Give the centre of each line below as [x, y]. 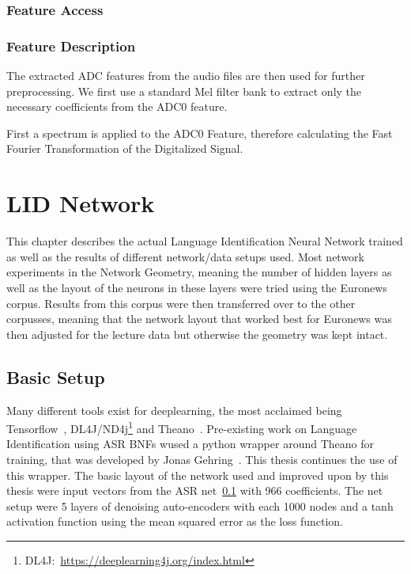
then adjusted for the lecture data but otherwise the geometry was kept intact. [197, 334]
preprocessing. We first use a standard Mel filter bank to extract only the [184, 91]
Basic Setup [56, 376]
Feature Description [71, 46]
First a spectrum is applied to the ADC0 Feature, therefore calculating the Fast [200, 133]
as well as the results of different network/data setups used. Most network [185, 256]
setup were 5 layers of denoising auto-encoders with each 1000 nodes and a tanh [200, 506]
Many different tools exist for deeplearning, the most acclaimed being [174, 410]
